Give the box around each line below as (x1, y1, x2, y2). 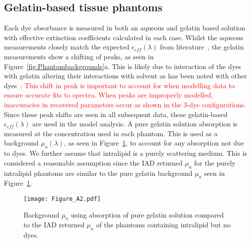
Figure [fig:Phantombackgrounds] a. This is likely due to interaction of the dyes (4, 61, 241, 71)
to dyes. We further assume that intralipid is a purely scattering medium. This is (4, 148, 247, 158)
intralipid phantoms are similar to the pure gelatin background (4, 168, 193, 178)
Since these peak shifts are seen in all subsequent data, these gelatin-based (4, 109, 228, 119)
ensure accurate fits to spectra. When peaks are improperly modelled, (4, 90, 213, 100)
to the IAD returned (24, 219, 85, 230)
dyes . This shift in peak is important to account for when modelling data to (4, 80, 235, 90)
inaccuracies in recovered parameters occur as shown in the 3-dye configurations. (4, 99, 246, 109)
